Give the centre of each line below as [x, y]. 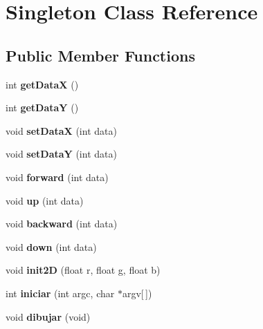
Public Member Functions [100, 55]
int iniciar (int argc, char [60, 293]
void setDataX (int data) [61, 130]
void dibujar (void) [48, 316]
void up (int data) [45, 200]
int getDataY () [42, 107]
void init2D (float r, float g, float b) [83, 270]
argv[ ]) [137, 293]
